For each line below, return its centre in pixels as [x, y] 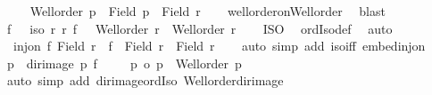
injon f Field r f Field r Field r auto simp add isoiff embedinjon [219, 46]
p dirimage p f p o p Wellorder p [124, 63]
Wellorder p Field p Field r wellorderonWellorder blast [208, 11]
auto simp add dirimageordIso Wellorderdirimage [145, 80]
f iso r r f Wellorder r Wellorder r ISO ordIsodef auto [199, 28]
